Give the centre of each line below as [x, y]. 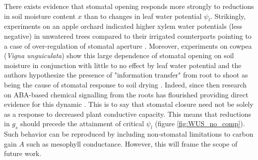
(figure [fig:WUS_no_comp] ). [200, 123]
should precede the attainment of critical [82, 123]
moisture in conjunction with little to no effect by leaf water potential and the [123, 65]
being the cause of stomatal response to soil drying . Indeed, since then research [126, 84]
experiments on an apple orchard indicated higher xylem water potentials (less [123, 26]
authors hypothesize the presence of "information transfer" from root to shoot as [126, 75]
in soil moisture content [40, 16]
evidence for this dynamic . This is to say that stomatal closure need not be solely [129, 104]
